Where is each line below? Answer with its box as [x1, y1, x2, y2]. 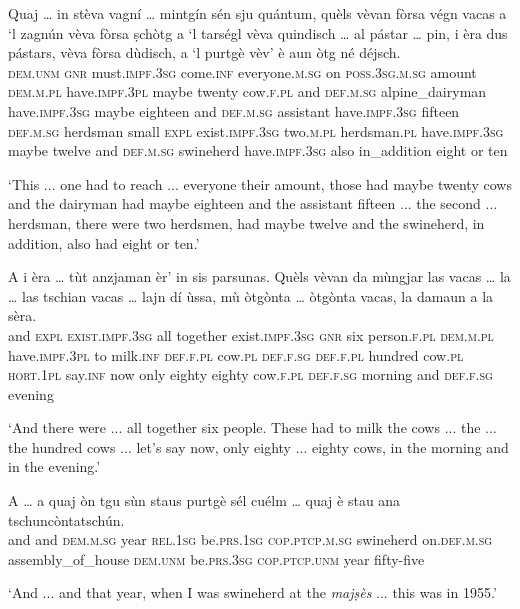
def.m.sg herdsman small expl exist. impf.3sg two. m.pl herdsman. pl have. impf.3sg [8, 120, 504, 141]
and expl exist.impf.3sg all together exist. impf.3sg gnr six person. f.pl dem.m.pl [8, 324, 494, 345]
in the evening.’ [8, 456, 101, 477]
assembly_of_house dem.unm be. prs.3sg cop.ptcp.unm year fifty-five [8, 548, 425, 569]
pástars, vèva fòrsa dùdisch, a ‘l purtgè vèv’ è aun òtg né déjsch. [8, 42, 401, 63]
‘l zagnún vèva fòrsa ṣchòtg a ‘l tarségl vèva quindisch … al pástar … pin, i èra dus [8, 22, 508, 43]
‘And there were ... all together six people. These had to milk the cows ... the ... [8, 417, 497, 438]
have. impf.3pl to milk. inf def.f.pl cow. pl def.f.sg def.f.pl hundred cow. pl [8, 344, 464, 365]
